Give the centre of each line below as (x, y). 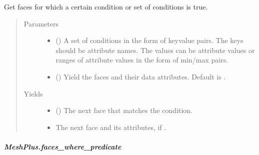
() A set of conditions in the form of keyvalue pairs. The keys (149, 40)
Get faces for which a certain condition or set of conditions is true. (106, 6)
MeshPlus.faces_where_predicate (63, 146)
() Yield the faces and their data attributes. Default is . (141, 76)
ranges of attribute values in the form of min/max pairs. (142, 60)
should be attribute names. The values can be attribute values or (155, 50)
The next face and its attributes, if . (111, 127)
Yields (33, 93)
